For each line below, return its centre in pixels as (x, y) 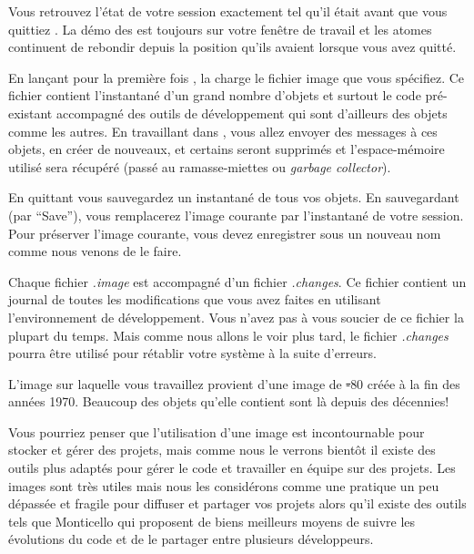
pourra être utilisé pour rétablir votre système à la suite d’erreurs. (192, 353)
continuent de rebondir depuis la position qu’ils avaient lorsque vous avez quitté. (232, 47)
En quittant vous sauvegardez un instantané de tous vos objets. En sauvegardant (234, 197)
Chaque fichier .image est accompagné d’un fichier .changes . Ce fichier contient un (237, 281)
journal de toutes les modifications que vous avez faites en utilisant (195, 299)
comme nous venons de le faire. (95, 251)
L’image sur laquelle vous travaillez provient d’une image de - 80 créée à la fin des (234, 383)
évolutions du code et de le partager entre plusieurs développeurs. (191, 539)
